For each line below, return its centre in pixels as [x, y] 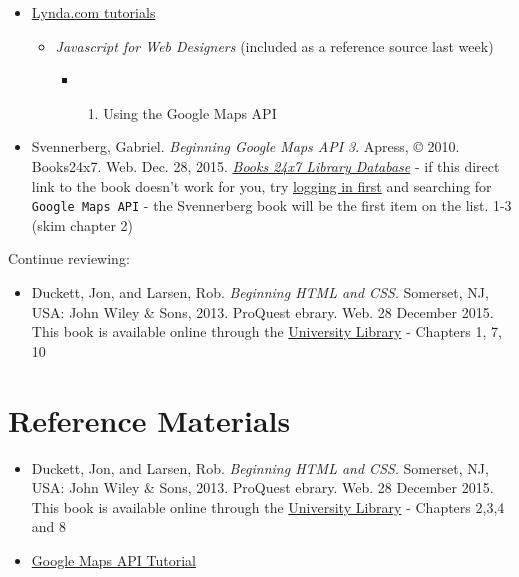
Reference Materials [149, 419]
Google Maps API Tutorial [113, 559]
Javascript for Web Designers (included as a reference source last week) [274, 45]
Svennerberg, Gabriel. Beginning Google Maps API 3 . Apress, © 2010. [245, 146]
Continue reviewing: [69, 258]
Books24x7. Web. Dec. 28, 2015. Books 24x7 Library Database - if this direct [265, 165]
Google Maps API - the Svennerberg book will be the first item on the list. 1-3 [271, 205]
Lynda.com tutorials [93, 12]
